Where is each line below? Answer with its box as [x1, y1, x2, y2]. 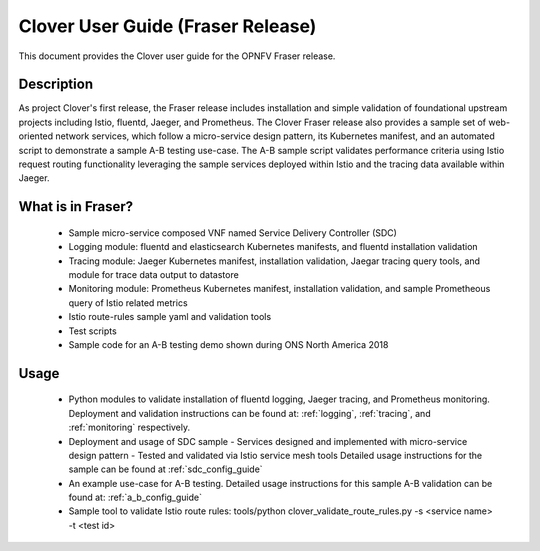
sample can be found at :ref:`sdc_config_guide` [68, 463, 264, 475]
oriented [18, 130, 54, 142]
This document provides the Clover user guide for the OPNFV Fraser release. [18, 50, 336, 62]
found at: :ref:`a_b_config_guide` [68, 491, 202, 504]
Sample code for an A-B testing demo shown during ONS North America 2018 [68, 338, 389, 350]
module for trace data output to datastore [68, 268, 239, 280]
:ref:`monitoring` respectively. [68, 421, 191, 434]
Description [18, 76, 94, 93]
